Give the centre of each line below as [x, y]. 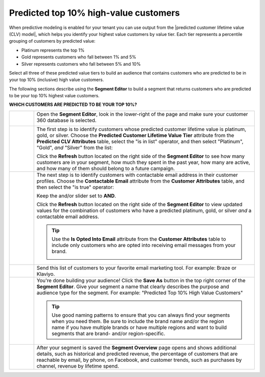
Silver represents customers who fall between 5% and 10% [81, 64]
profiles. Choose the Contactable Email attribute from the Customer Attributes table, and [141, 181]
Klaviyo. [46, 274]
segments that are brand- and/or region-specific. [108, 333]
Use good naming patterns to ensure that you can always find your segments [141, 315]
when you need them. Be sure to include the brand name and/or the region [138, 321]
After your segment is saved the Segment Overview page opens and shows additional [136, 348]
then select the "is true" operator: [75, 187]
